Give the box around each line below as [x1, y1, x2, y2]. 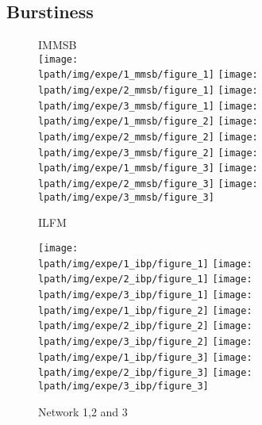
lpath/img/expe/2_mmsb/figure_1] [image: [38, 85, 258, 97]
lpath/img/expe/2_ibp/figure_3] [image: [38, 367, 252, 379]
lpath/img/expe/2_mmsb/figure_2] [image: [38, 132, 258, 144]
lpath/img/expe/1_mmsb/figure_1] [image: [38, 69, 258, 81]
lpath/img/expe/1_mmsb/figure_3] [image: [38, 163, 258, 174]
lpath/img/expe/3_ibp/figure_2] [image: [38, 335, 252, 347]
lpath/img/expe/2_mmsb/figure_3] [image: [38, 178, 258, 190]
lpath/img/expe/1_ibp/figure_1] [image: [38, 258, 252, 270]
